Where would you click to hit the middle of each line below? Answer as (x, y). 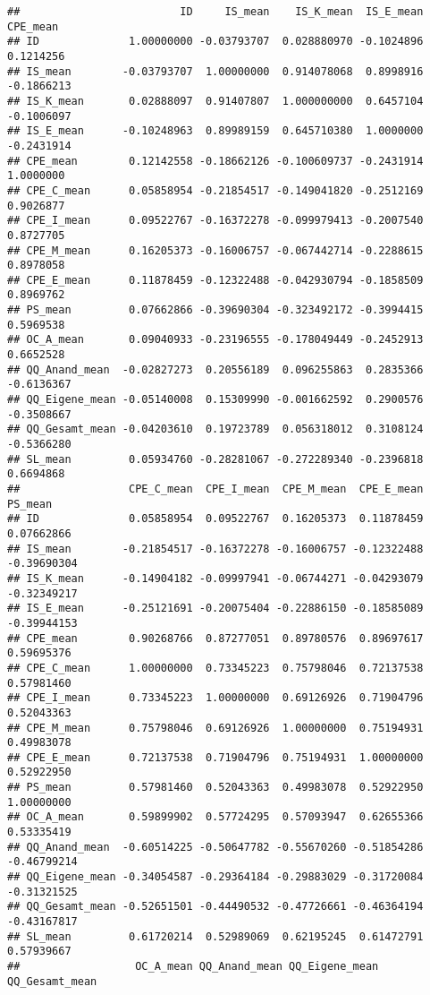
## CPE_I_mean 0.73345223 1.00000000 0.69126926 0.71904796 (215, 698)
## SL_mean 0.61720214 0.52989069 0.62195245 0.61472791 (215, 936)
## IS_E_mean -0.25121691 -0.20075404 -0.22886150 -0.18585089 (215, 609)
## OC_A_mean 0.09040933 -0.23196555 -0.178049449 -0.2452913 (215, 340)
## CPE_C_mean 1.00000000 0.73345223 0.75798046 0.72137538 (215, 668)
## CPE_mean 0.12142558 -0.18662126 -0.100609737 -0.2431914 (215, 161)
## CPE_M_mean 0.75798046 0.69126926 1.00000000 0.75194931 (215, 728)
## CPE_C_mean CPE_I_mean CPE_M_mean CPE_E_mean (215, 489)
